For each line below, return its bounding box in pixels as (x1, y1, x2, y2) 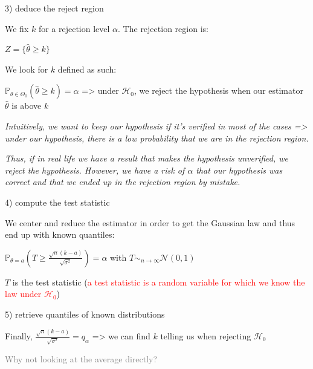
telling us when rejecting (160, 329, 251, 342)
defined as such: (57, 62, 117, 75)
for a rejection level (38, 22, 110, 34)
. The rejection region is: (118, 22, 208, 34)
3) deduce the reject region (5, 2, 104, 14)
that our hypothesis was (196, 163, 283, 176)
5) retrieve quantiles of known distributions (5, 307, 165, 320)
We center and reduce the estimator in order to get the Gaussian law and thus (5, 216, 295, 229)
